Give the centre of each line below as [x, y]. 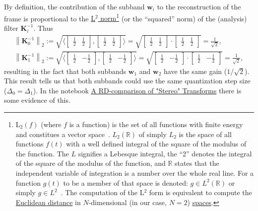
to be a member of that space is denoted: [126, 182]
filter [11, 28]
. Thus [43, 28]
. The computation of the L [102, 192]
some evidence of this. [37, 100]
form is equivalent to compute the [200, 192]
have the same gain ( [195, 71]
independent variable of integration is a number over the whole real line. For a [135, 173]
